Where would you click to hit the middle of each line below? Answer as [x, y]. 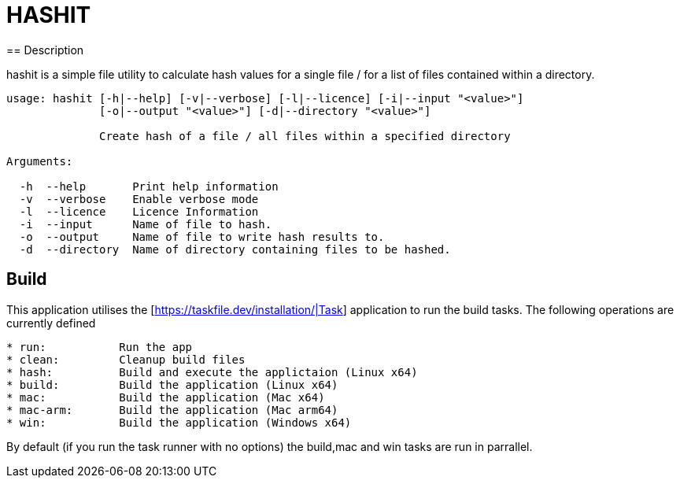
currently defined [51, 323]
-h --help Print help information [149, 186]
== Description [45, 50]
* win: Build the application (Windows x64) [179, 422]
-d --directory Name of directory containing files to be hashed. [235, 249]
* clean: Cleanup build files [126, 359]
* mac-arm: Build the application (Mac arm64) [172, 410]
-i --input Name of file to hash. [146, 224]
